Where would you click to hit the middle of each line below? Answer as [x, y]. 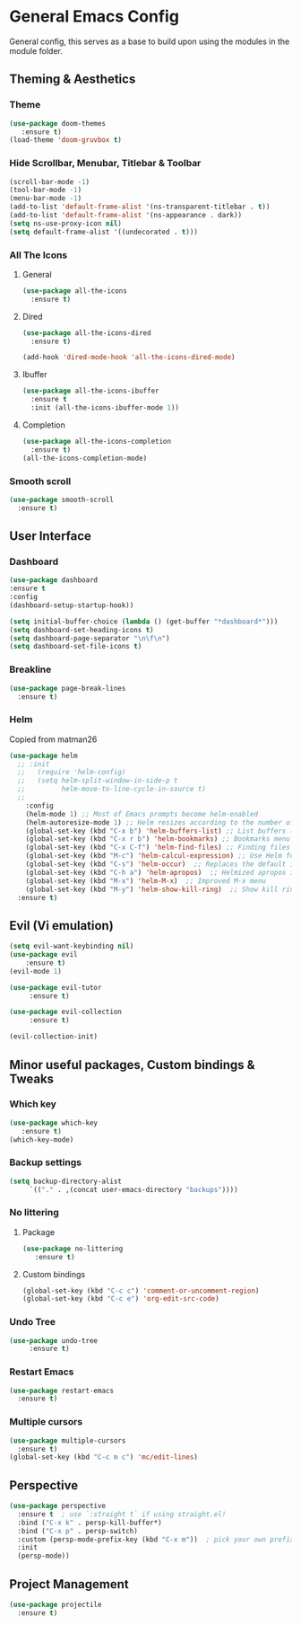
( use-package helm [43, 755]
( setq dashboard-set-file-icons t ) [76, 647]
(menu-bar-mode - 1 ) [46, 199]
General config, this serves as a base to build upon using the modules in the [150, 41]
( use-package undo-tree [54, 1340]
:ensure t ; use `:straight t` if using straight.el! [122, 1514]
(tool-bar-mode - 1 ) [46, 190]
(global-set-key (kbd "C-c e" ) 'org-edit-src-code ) [120, 1299]
